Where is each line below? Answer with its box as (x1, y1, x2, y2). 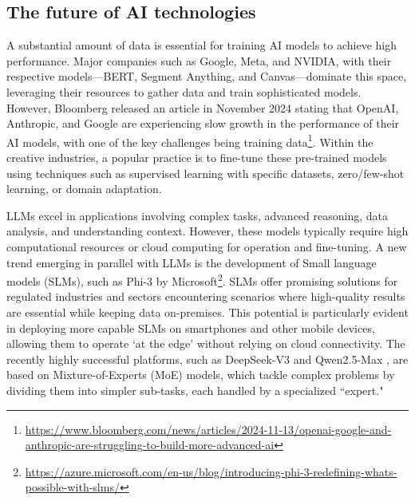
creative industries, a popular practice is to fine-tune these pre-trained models (6, 149, 387, 166)
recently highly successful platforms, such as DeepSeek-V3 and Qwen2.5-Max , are (6, 350, 409, 367)
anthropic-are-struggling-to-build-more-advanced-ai (25, 436, 275, 453)
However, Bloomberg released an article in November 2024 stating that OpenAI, (6, 99, 399, 116)
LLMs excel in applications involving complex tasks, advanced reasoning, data (6, 207, 388, 223)
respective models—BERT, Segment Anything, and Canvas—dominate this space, (6, 68, 407, 85)
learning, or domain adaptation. (6, 180, 162, 197)
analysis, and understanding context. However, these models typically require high (6, 223, 409, 239)
